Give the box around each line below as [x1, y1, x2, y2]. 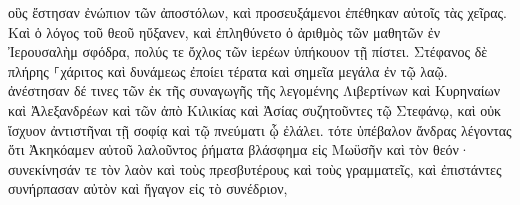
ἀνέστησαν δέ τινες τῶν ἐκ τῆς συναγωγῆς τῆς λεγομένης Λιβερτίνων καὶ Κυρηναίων [8, 80, 501, 101]
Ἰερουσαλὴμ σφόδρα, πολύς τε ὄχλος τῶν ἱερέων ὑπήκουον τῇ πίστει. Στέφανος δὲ [8, 41, 488, 62]
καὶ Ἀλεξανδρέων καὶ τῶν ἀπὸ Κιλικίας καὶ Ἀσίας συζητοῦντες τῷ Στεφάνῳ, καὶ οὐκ [8, 99, 502, 120]
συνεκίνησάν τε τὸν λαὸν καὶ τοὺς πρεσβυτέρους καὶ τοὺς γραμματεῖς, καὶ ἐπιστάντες [8, 158, 502, 179]
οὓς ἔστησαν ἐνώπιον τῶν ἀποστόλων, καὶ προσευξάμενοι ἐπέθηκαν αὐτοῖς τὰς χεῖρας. [8, 2, 507, 22]
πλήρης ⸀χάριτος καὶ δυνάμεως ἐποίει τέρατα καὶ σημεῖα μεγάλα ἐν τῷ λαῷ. [8, 60, 448, 81]
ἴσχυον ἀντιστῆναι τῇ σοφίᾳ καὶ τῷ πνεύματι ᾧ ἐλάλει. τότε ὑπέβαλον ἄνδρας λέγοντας [8, 119, 512, 140]
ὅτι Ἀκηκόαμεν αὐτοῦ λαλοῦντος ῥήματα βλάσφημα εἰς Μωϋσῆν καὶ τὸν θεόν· [8, 139, 470, 160]
